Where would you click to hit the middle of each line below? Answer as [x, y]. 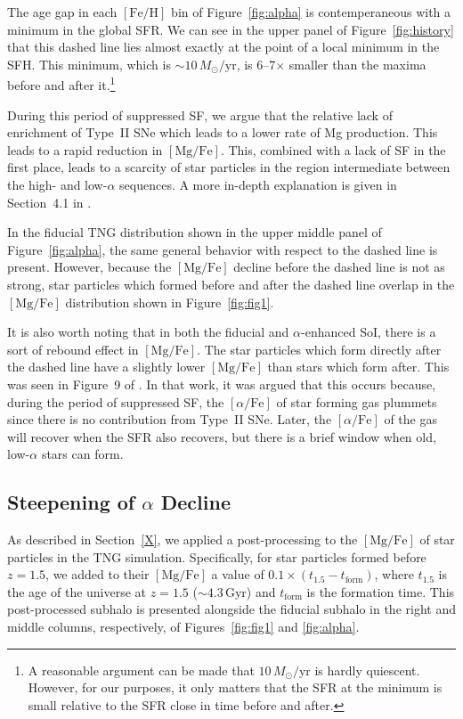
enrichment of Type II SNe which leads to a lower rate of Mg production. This [223, 132]
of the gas [410, 419]
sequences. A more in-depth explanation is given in [258, 184]
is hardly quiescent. [367, 670]
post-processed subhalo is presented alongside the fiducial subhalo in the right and [231, 609]
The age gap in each [62, 12]
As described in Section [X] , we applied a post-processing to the [183, 539]
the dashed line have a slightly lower [106, 367]
